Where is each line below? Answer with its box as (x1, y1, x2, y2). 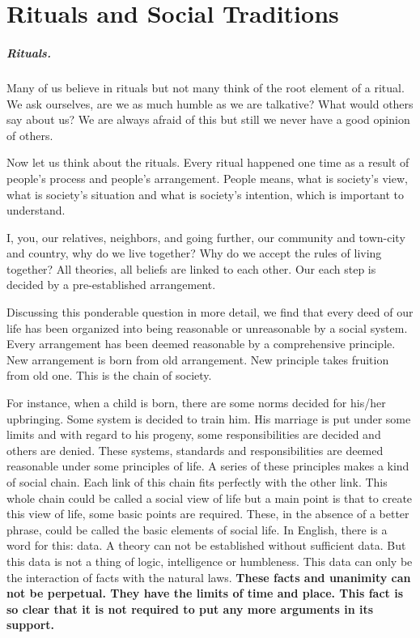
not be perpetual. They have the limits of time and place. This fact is (6, 585, 404, 602)
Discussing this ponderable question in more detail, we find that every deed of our (6, 304, 414, 321)
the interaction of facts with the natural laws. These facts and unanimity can (6, 568, 411, 585)
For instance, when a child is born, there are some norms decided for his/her (6, 394, 386, 411)
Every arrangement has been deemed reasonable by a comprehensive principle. (6, 335, 396, 352)
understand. (6, 202, 66, 219)
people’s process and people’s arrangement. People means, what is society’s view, (6, 169, 408, 186)
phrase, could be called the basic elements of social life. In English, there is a (6, 521, 388, 538)
